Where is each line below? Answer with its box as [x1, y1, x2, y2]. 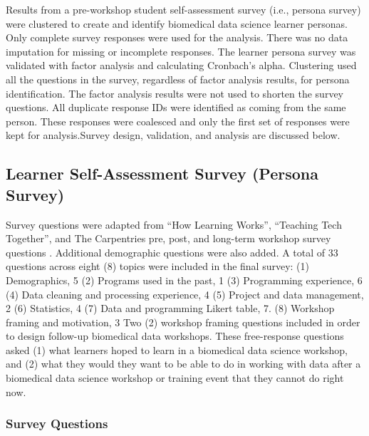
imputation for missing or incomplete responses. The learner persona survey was [6, 43, 356, 58]
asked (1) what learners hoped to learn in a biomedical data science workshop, [6, 342, 348, 357]
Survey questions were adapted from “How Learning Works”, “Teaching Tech [6, 217, 342, 232]
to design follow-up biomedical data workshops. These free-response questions [6, 328, 344, 343]
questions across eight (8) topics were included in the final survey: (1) [6, 259, 310, 274]
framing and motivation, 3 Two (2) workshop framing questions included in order [6, 314, 360, 329]
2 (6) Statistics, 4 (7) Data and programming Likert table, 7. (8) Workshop [6, 301, 335, 316]
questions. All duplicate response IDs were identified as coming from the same [6, 100, 346, 115]
